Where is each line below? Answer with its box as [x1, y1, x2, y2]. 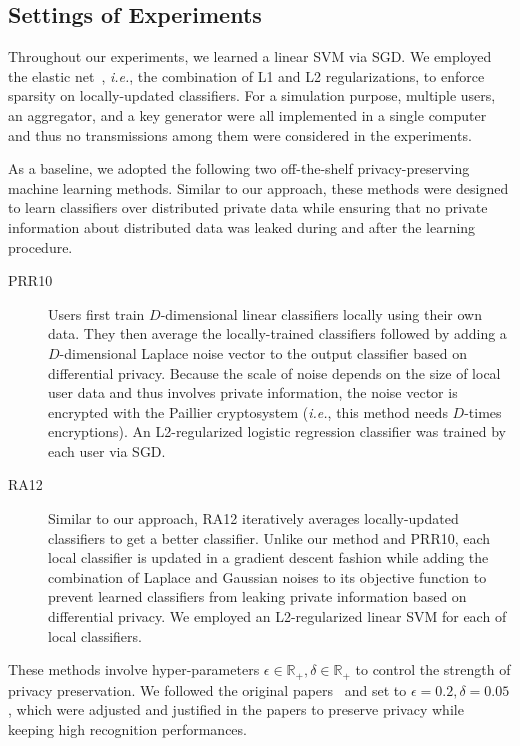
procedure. [8, 236, 73, 257]
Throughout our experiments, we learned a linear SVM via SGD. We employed [8, 46, 492, 67]
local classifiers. [48, 625, 142, 646]
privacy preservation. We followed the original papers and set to [8, 679, 407, 700]
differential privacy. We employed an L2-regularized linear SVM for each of [48, 606, 507, 627]
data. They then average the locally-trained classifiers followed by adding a [48, 323, 507, 344]
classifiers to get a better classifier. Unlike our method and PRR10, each [48, 527, 491, 548]
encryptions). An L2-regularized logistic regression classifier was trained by [48, 421, 506, 442]
